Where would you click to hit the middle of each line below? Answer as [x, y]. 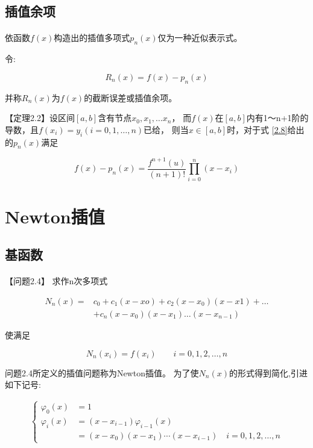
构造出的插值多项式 [92, 38]
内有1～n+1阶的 [277, 118]
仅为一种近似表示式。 [200, 38]
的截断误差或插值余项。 [131, 97]
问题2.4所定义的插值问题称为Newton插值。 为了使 [102, 372]
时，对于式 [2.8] [257, 129]
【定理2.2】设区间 [40, 118]
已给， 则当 [166, 129]
